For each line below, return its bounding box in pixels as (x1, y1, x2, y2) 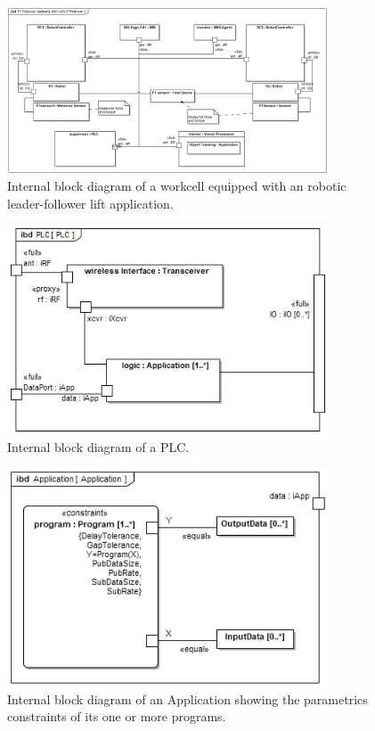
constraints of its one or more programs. (7, 707, 226, 726)
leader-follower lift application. (7, 193, 174, 212)
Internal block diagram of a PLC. (7, 437, 190, 456)
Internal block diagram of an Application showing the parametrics (7, 689, 368, 708)
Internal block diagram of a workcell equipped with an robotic (7, 177, 346, 195)
